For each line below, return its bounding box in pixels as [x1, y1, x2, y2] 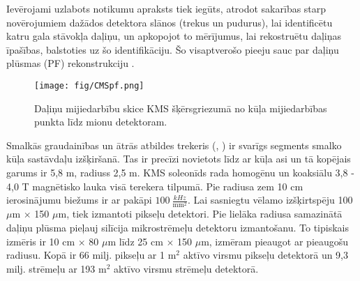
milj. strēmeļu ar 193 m [6, 261, 107, 275]
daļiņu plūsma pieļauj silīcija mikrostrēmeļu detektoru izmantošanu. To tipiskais [6, 220, 350, 234]
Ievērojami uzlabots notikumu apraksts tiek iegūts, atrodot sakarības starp [6, 1, 327, 15]
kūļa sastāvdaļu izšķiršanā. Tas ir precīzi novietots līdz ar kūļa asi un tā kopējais [6, 151, 351, 166]
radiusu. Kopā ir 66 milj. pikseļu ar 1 [6, 248, 165, 262]
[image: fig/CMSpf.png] [34, 80, 144, 91]
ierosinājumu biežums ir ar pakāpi [6, 192, 152, 207]
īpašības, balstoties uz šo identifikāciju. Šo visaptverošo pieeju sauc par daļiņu [6, 42, 339, 56]
